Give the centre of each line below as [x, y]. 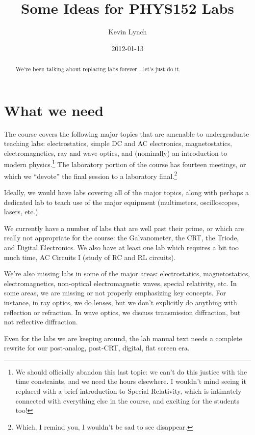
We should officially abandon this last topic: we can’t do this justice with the [131, 371]
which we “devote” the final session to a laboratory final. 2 [91, 175]
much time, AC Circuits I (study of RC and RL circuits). [90, 257]
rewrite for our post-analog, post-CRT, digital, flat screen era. [97, 348]
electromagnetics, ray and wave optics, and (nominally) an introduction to [115, 153]
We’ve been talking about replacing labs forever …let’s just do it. [98, 69]
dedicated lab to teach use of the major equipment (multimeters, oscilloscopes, [122, 202]
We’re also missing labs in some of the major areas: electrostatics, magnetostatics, [127, 274]
